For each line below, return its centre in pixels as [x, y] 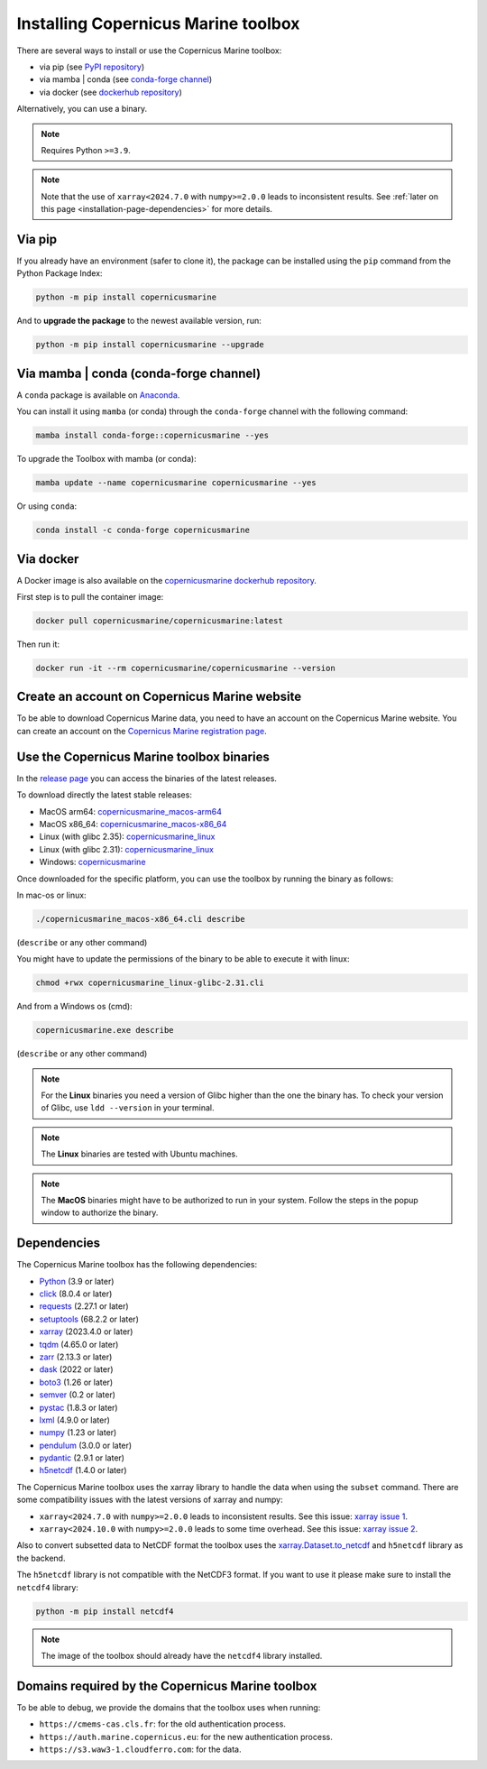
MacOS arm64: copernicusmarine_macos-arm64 [131, 811]
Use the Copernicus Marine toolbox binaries [143, 756]
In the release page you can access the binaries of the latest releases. [147, 778]
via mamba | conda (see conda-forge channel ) [126, 79]
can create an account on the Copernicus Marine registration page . [142, 731]
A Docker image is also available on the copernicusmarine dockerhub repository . [167, 580]
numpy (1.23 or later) [78, 1433]
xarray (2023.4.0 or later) [86, 1331]
